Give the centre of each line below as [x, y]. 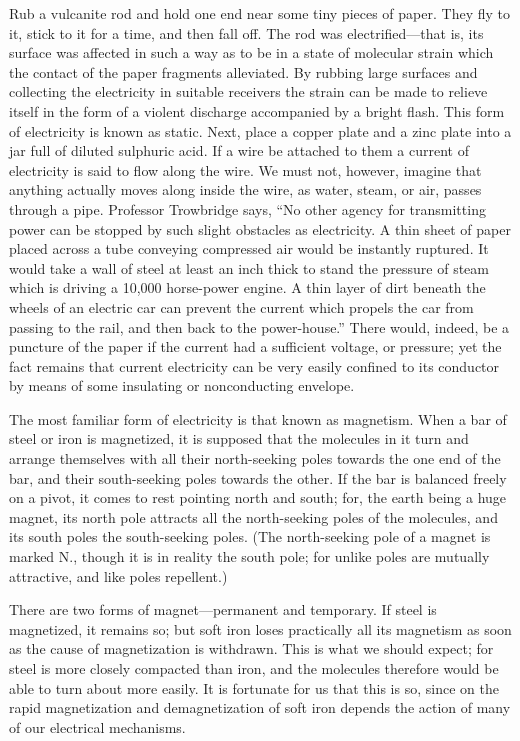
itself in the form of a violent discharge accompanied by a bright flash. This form [257, 110]
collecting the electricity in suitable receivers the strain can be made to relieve [248, 91]
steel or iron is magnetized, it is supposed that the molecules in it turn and [239, 438]
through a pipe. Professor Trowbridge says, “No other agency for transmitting [247, 208]
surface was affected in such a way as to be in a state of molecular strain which [251, 52]
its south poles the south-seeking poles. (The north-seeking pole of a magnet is [250, 536]
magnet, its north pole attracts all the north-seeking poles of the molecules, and [253, 516]
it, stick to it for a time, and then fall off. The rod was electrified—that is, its [246, 32]
